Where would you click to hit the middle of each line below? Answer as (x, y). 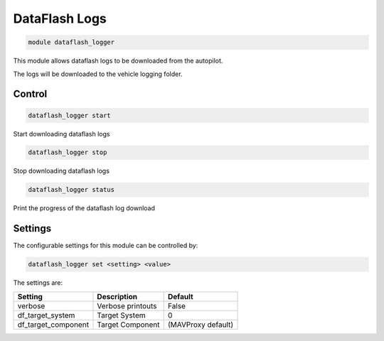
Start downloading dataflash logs (62, 134)
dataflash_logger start (70, 115)
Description (117, 296)
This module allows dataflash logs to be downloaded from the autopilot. (118, 61)
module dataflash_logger (71, 42)
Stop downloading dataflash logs (62, 171)
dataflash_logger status (71, 190)
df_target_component (53, 325)
